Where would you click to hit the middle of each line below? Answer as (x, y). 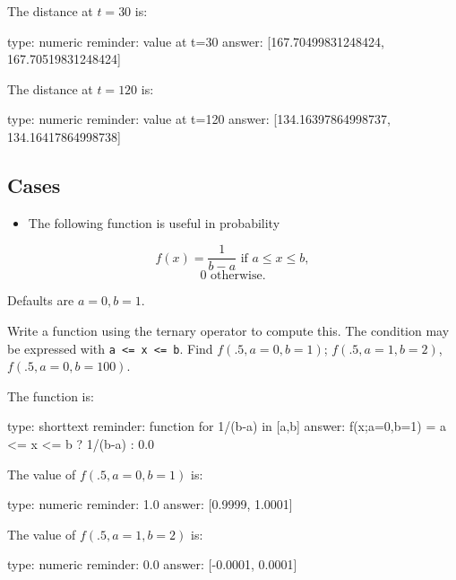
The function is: (51, 395)
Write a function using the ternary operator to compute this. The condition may (228, 331)
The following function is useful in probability (154, 222)
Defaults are (41, 300)
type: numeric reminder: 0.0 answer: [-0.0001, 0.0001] (152, 564)
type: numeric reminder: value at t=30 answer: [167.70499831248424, (196, 41)
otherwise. (238, 276)
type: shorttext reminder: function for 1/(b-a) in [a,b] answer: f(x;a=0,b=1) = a (227, 426)
